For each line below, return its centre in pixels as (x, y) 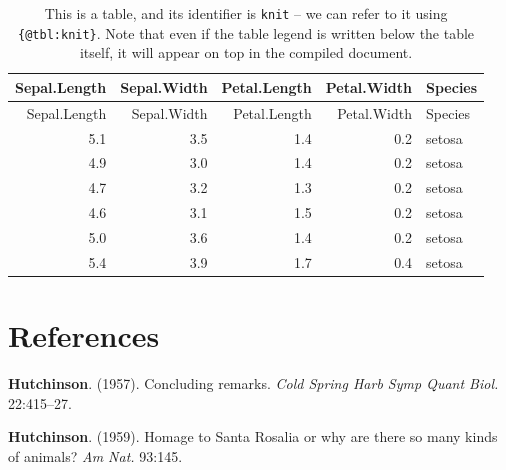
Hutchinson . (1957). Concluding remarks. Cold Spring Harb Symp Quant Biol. (253, 383)
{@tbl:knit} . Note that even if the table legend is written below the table (246, 32)
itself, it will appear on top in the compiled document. (246, 52)
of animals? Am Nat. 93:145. (95, 455)
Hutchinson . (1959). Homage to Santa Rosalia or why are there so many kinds (253, 436)
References (84, 335)
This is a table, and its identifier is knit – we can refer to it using (246, 13)
